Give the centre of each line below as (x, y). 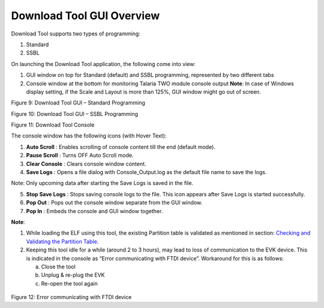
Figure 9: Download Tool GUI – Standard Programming (78, 103)
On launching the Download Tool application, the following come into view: (103, 64)
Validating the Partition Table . (62, 241)
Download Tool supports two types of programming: (76, 34)
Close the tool (58, 267)
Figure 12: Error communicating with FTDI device (71, 297)
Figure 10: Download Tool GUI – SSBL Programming (74, 113)
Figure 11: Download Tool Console (53, 125)
